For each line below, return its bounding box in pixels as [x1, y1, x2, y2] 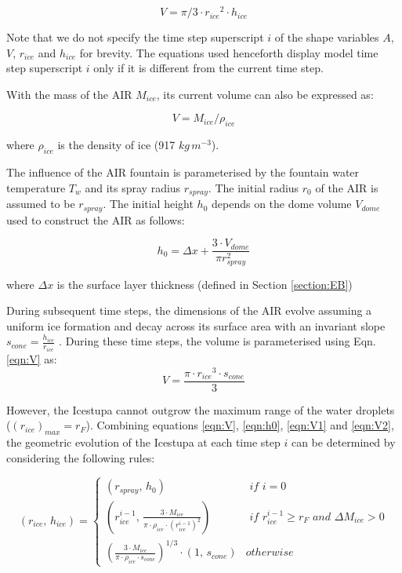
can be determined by [291, 434, 396, 451]
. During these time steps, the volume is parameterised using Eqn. [59, 333, 376, 349]
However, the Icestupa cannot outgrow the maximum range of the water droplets [6, 401, 395, 418]
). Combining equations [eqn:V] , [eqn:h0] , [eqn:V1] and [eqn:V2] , [85, 417, 394, 433]
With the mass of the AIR [6, 86, 132, 102]
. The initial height [103, 195, 194, 212]
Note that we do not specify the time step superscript [6, 29, 264, 46]
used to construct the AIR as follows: [6, 211, 185, 228]
